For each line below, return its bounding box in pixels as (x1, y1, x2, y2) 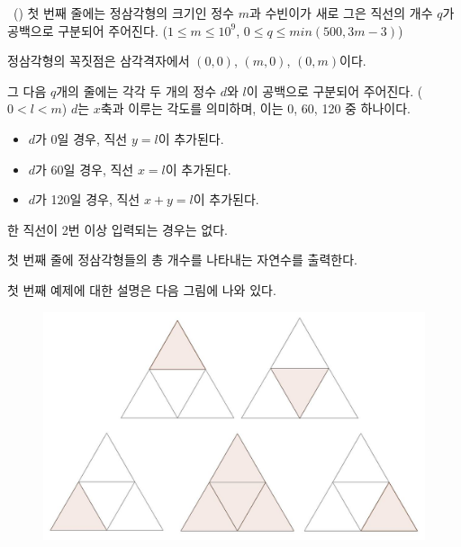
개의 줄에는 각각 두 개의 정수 (56, 81, 217, 100)
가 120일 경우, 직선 (35, 190, 140, 209)
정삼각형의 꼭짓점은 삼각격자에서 (7, 51, 190, 70)
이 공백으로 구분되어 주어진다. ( (246, 81, 423, 100)
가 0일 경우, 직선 (35, 129, 128, 148)
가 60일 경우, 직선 (35, 159, 134, 178)
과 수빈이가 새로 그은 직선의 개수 (249, 4, 433, 22)
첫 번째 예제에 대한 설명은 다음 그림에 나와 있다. (7, 280, 276, 299)
